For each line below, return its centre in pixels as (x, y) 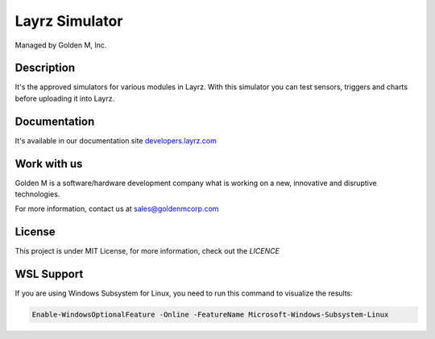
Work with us (49, 164)
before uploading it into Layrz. (65, 98)
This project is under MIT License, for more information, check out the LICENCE (147, 251)
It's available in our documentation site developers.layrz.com (116, 140)
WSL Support (49, 274)
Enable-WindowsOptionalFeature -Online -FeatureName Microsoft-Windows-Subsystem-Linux (210, 315)
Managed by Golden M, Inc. (61, 45)
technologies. (37, 194)
